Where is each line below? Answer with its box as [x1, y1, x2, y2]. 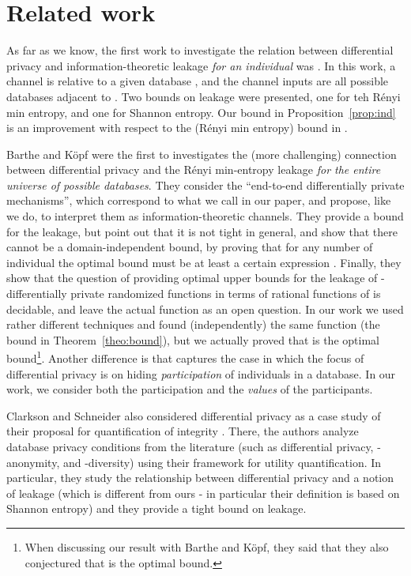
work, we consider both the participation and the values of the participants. [6, 381, 373, 397]
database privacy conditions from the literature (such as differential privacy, [6, 439, 374, 455]
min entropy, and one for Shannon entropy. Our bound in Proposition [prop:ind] [6, 104, 396, 120]
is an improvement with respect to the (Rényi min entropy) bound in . [6, 119, 348, 136]
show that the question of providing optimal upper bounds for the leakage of [6, 269, 378, 286]
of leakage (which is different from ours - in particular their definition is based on [6, 484, 400, 501]
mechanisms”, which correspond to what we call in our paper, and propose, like [6, 192, 391, 209]
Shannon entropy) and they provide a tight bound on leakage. [6, 500, 307, 517]
